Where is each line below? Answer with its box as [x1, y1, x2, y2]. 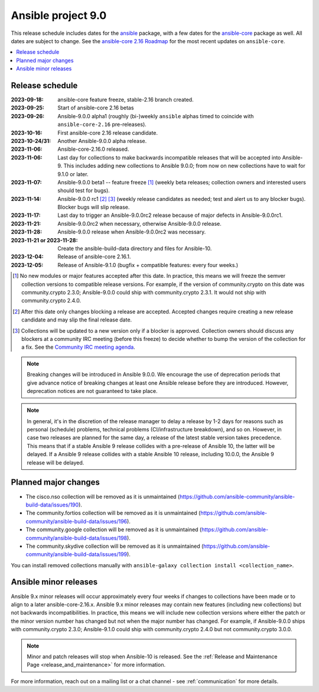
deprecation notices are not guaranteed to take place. [27, 387, 158, 394]
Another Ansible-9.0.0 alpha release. [57, 137, 147, 144]
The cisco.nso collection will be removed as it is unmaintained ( [25, 493, 180, 500]
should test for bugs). [57, 187, 110, 194]
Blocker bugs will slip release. [57, 204, 130, 211]
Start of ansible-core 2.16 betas [57, 104, 134, 112]
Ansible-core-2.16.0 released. [57, 145, 129, 153]
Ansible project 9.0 [11, 9, 107, 22]
